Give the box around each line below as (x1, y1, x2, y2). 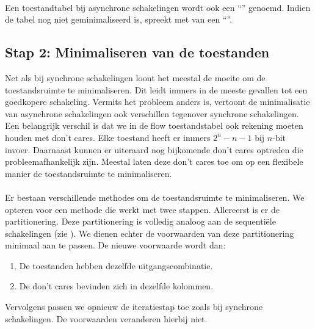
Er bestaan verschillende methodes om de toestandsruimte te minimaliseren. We (5, 190, 305, 203)
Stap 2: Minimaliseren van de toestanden (5, 43, 270, 62)
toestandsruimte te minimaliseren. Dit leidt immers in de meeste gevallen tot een (5, 83, 308, 96)
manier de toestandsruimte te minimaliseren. (5, 167, 172, 179)
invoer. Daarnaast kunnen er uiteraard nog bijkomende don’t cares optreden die (5, 143, 303, 156)
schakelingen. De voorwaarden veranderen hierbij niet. (5, 312, 208, 325)
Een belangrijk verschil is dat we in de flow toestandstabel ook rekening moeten (5, 119, 303, 132)
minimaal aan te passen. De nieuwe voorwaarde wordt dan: (5, 239, 226, 251)
